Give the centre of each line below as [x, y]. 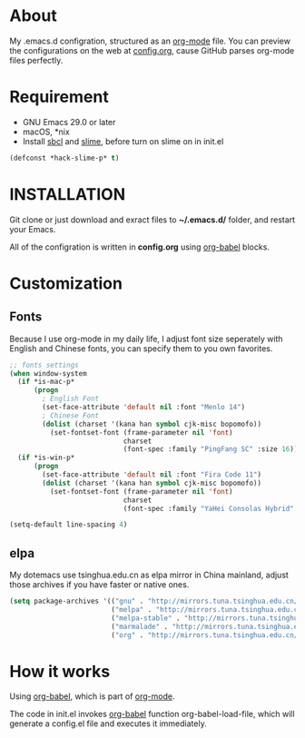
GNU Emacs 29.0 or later [69, 122]
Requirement [59, 97]
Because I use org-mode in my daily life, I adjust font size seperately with [146, 339]
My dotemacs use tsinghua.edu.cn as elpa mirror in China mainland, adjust [149, 575]
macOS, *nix [46, 132]
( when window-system [49, 373]
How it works [60, 671]
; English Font [71, 399]
